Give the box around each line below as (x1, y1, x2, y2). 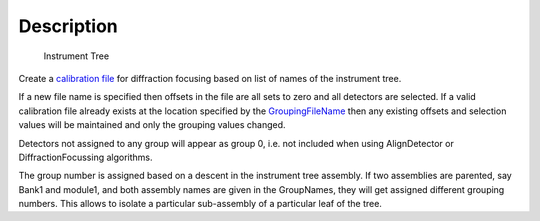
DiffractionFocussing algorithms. (18, 151, 153, 163)
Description (18, 15, 119, 37)
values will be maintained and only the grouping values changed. (18, 119, 286, 131)
